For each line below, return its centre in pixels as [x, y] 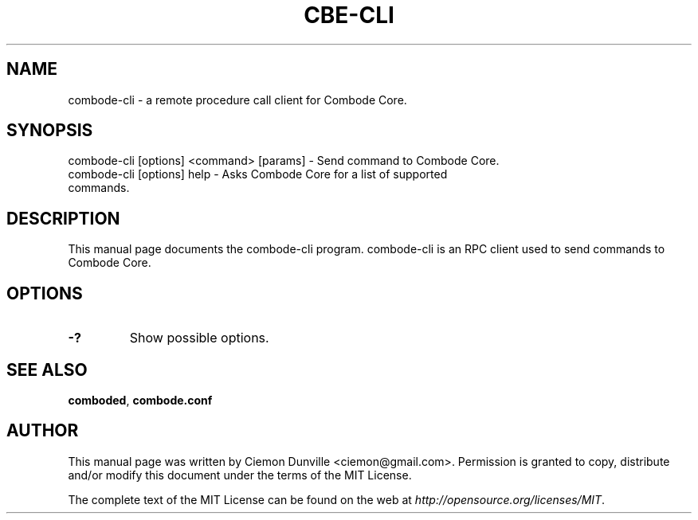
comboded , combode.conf [140, 400]
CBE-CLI [349, 15]
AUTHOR [43, 431]
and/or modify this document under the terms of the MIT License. [240, 475]
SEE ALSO [47, 369]
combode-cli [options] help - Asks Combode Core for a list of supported [258, 174]
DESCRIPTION [63, 218]
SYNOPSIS [50, 131]
